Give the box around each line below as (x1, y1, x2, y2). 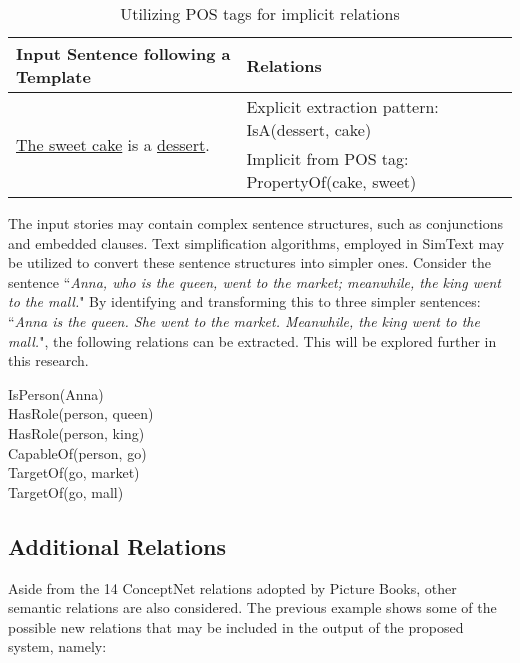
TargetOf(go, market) (8, 462, 140, 483)
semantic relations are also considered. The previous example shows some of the (8, 597, 497, 618)
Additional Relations (8, 530, 226, 561)
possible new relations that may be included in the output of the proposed (8, 616, 464, 637)
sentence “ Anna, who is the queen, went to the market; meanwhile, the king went (8, 271, 501, 292)
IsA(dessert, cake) (246, 118, 372, 141)
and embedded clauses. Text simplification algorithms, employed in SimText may (8, 232, 505, 253)
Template (16, 65, 91, 88)
